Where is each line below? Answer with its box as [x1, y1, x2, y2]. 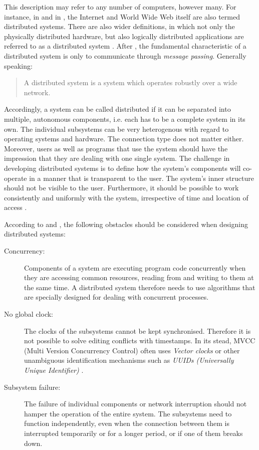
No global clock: [4, 309, 53, 319]
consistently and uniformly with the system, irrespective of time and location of [4, 192, 248, 202]
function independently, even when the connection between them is [24, 418, 229, 428]
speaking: [4, 60, 33, 71]
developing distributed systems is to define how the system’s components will [4, 162, 241, 173]
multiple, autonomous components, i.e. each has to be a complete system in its [4, 113, 245, 124]
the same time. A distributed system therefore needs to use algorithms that [24, 282, 255, 292]
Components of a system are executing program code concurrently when [24, 262, 246, 273]
